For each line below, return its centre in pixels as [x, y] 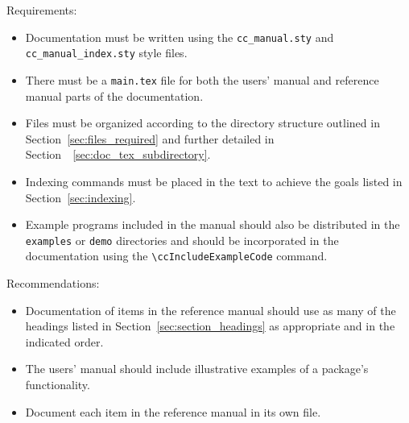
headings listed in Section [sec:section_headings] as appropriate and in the [210, 326]
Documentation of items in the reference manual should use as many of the [211, 310]
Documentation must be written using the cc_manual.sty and [180, 37]
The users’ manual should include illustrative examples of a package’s [197, 369]
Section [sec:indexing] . [81, 197]
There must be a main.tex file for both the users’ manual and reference [202, 79]
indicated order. [64, 341]
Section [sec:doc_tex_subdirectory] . [118, 154]
